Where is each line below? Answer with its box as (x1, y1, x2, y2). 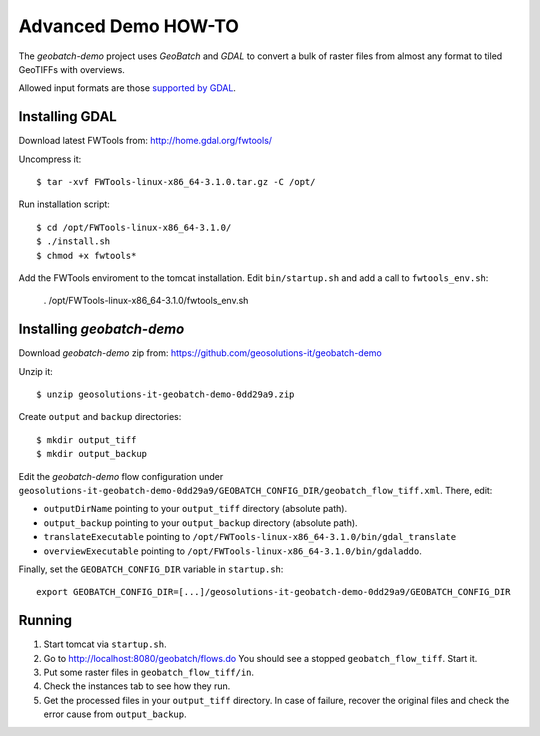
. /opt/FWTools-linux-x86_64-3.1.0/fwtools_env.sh (43, 295, 249, 307)
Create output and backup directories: (18, 411, 182, 423)
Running (18, 612, 73, 629)
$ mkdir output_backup (36, 448, 148, 460)
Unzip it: (18, 365, 54, 377)
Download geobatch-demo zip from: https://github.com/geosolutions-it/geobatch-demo (18, 347, 382, 359)
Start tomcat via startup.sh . (43, 638, 167, 650)
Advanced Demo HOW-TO (18, 15, 240, 37)
